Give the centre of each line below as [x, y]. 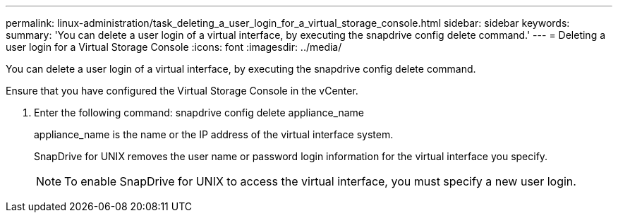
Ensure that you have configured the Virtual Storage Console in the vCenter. [182, 91]
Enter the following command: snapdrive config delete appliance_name [199, 113]
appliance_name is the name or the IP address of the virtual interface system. [214, 134]
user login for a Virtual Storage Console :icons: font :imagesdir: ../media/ [174, 47]
